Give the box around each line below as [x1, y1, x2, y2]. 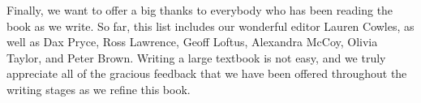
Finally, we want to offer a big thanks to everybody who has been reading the [6, 2, 393, 18]
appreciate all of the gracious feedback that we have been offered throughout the [6, 65, 407, 82]
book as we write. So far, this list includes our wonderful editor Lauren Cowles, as [6, 17, 415, 34]
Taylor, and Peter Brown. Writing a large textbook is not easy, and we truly [6, 49, 386, 66]
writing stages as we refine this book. [6, 80, 191, 97]
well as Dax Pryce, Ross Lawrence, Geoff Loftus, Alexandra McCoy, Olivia [6, 33, 378, 50]
